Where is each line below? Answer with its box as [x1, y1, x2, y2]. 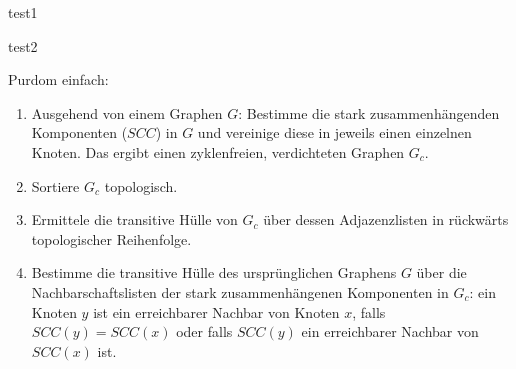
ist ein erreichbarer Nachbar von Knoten [93, 301, 340, 322]
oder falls [176, 321, 233, 342]
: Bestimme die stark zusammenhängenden [238, 102, 500, 123]
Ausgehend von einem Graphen [31, 102, 223, 123]
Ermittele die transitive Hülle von [31, 209, 238, 230]
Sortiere [31, 175, 80, 196]
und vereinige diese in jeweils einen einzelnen [197, 122, 472, 143]
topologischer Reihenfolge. [31, 228, 192, 249]
